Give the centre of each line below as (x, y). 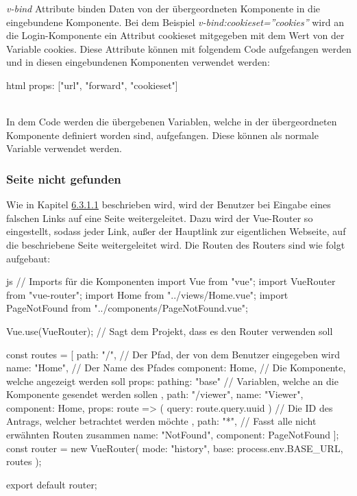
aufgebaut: (28, 258)
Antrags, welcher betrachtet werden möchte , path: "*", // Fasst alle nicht (161, 421)
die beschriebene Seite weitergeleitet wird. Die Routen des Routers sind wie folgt (176, 244)
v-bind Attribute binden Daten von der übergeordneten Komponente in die (163, 8)
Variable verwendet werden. (64, 148)
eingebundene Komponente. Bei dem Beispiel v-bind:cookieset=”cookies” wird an (175, 22)
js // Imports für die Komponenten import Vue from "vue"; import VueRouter (171, 281)
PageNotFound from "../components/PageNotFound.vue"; (127, 308)
